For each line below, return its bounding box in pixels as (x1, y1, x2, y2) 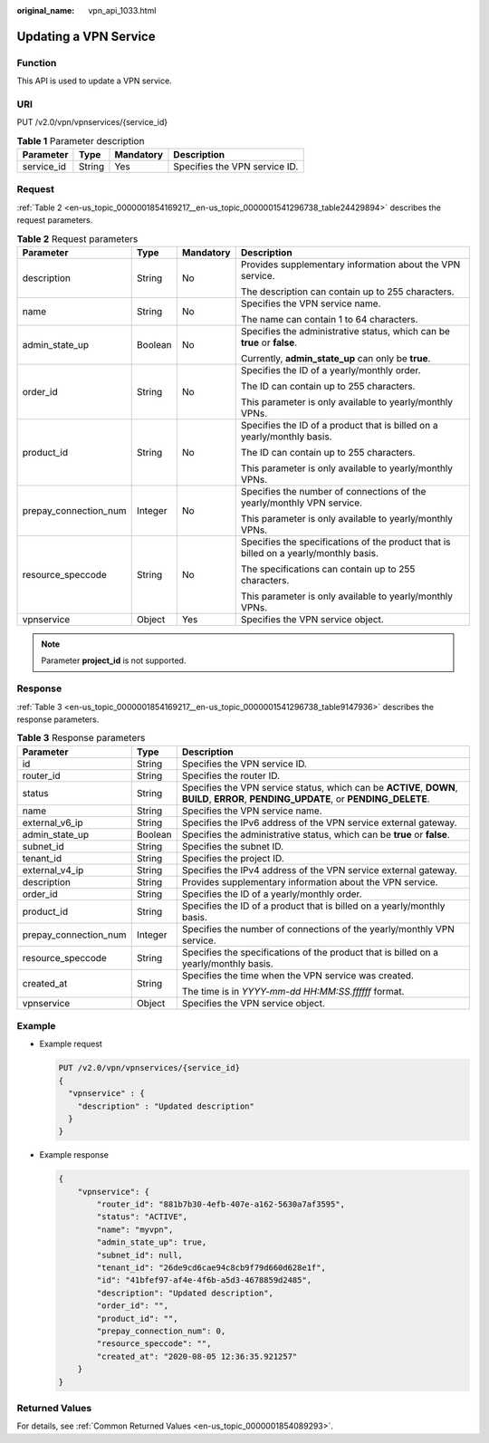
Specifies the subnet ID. (181, 840, 284, 852)
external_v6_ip (22, 816, 83, 829)
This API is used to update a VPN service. (16, 75, 172, 86)
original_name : (16, 5, 75, 15)
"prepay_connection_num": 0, (96, 1326, 226, 1336)
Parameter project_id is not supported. (41, 655, 187, 666)
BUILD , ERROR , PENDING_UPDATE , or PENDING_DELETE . (181, 793, 430, 805)
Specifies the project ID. (181, 851, 284, 864)
